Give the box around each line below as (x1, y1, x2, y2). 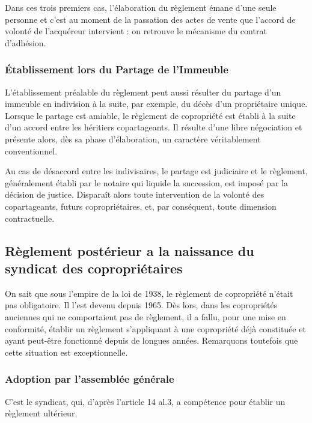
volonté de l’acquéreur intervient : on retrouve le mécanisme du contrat (5, 25, 267, 37)
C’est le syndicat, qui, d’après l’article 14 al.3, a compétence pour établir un (5, 395, 286, 407)
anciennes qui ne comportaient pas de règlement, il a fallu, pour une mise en (5, 310, 286, 323)
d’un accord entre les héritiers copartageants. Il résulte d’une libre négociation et (5, 121, 302, 133)
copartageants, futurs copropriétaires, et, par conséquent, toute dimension (5, 199, 277, 212)
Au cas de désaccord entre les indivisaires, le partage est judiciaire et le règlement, (5, 165, 308, 177)
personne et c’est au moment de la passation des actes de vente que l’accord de (5, 13, 296, 25)
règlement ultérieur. (5, 407, 78, 419)
